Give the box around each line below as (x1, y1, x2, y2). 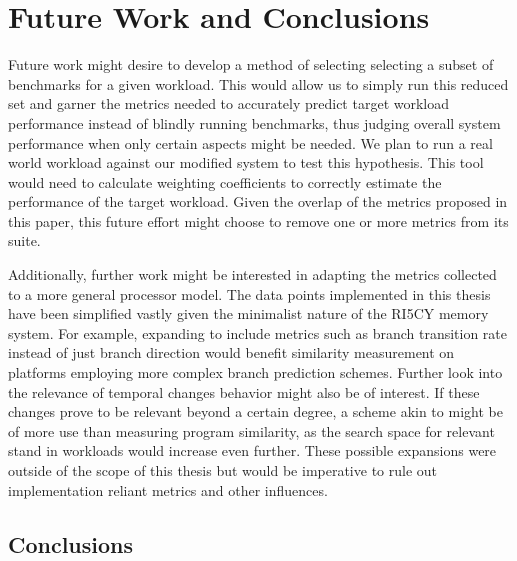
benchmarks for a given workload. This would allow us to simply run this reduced (8, 73, 509, 94)
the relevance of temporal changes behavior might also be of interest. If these (8, 381, 480, 402)
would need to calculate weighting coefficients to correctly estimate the (8, 171, 442, 192)
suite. (8, 230, 41, 251)
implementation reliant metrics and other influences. (8, 479, 328, 500)
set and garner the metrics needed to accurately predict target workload (8, 93, 450, 114)
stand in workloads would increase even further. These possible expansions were (8, 440, 497, 461)
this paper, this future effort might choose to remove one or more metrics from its (8, 210, 509, 231)
